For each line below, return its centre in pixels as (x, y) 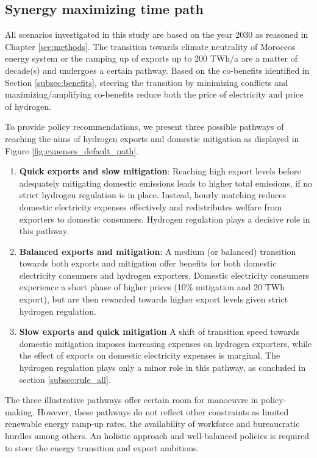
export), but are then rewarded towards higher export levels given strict (154, 299)
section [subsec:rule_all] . (65, 379)
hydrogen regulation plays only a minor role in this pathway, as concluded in (162, 367)
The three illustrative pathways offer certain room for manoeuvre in (132, 400)
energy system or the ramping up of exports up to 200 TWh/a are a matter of (151, 58)
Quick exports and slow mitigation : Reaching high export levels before (160, 171)
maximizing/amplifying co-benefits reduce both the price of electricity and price (154, 94)
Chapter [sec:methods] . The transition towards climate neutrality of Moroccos (150, 46)
